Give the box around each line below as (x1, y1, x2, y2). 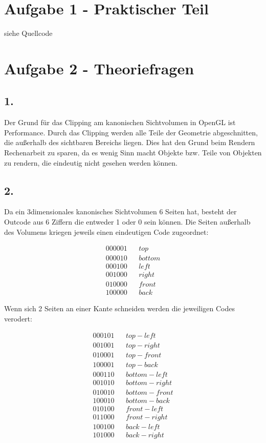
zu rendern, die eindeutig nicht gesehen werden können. (4, 157, 178, 168)
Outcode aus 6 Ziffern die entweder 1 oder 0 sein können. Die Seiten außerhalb (4, 216, 251, 227)
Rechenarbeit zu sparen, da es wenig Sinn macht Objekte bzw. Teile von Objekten (4, 147, 262, 158)
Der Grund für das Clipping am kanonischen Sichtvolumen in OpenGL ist (4, 117, 236, 128)
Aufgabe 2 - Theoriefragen (4, 57, 194, 78)
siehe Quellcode (4, 28, 53, 38)
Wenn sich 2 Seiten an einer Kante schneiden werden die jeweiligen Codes (4, 303, 235, 314)
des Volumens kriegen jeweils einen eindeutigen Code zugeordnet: (4, 226, 209, 237)
